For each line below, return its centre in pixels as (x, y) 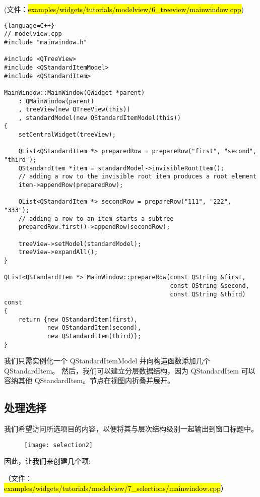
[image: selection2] (59, 445)
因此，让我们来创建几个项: (47, 461)
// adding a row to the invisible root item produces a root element (138, 177)
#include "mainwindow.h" (46, 42)
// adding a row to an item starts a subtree (96, 219)
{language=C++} (29, 25)
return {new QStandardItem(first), (78, 319)
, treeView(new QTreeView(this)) (74, 110)
